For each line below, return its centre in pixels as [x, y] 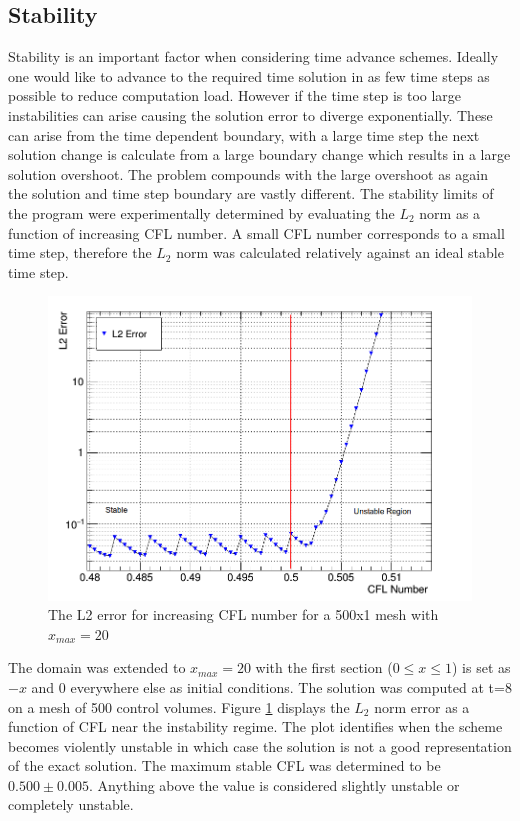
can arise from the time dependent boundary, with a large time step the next [244, 134]
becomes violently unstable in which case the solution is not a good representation [260, 745]
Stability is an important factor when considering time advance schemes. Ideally [253, 56]
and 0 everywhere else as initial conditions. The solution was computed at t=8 [271, 686]
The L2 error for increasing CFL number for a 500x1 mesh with [243, 614]
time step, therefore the [80, 252]
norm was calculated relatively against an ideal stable [340, 252]
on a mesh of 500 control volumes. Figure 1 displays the [179, 706]
